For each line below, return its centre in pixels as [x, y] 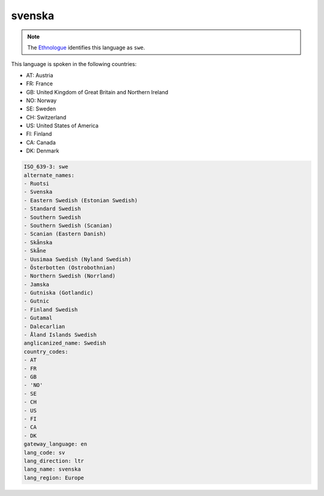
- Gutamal [38, 318]
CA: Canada [41, 142]
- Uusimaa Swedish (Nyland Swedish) [78, 259]
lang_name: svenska [52, 469]
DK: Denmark [43, 151]
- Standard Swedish [52, 209]
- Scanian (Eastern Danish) [65, 234]
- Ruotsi [37, 183]
